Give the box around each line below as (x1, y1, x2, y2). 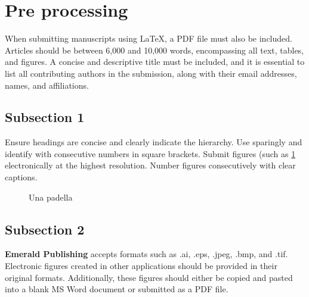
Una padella (29, 190, 73, 203)
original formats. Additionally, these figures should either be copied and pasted (5, 271, 293, 283)
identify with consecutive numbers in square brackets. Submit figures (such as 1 (5, 147, 296, 160)
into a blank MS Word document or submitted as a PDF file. (5, 283, 228, 295)
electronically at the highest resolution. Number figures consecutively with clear (5, 159, 296, 171)
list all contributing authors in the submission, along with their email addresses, (5, 67, 297, 79)
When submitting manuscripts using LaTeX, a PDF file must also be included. (5, 32, 292, 45)
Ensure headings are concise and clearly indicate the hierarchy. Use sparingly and (5, 136, 302, 148)
